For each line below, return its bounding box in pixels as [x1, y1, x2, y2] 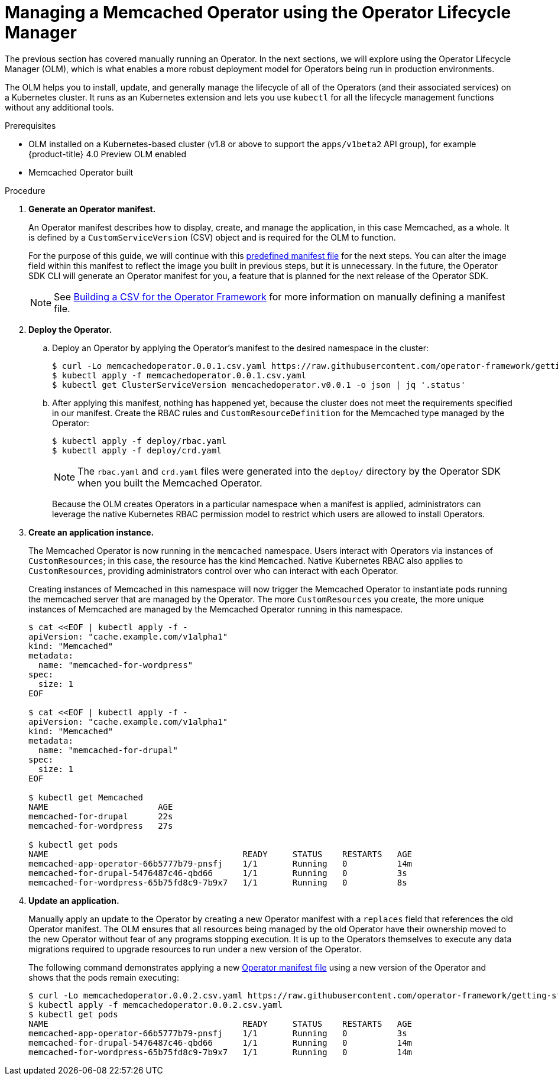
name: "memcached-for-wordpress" [38, 660, 193, 670]
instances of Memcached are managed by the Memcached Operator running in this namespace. [28, 604, 403, 614]
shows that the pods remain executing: [28, 972, 180, 982]
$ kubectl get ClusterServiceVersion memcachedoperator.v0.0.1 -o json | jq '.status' [52, 380, 466, 390]
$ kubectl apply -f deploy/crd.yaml [52, 445, 222, 455]
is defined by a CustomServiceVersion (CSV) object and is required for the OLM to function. [28, 232, 396, 242]
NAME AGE [28, 802, 173, 812]
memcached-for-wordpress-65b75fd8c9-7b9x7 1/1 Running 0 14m [28, 1047, 413, 1057]
